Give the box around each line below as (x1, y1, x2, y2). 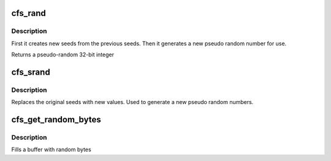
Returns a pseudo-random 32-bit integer (11, 51, 115, 58)
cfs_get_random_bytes (11, 114, 101, 125)
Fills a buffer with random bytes (11, 146, 91, 153)
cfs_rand (11, 8, 46, 18)
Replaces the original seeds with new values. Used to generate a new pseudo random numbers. (11, 99, 254, 106)
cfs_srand (11, 67, 50, 77)
